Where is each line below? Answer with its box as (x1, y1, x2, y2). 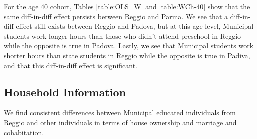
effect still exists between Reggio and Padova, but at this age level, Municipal (16, 21, 254, 31)
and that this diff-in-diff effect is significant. (4, 60, 138, 70)
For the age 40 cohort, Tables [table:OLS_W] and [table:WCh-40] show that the (4, 1, 250, 11)
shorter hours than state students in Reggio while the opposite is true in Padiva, (4, 50, 250, 60)
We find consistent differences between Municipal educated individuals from (4, 107, 236, 118)
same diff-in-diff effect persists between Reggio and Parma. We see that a (4, 11, 228, 21)
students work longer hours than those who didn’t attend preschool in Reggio (4, 30, 241, 41)
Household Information (4, 84, 126, 99)
